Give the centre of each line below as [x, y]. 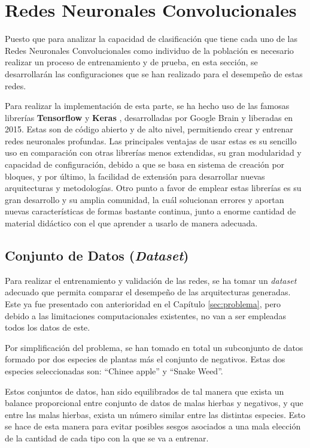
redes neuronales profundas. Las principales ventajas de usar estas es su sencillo [151, 140]
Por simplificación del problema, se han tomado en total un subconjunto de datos [154, 347]
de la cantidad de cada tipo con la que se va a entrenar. [107, 438]
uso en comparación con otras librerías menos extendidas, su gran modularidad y [153, 152]
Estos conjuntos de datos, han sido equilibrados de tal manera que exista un [145, 391]
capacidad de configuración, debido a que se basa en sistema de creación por [145, 164]
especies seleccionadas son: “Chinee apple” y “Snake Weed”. [114, 370]
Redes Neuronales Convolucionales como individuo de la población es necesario [149, 50]
